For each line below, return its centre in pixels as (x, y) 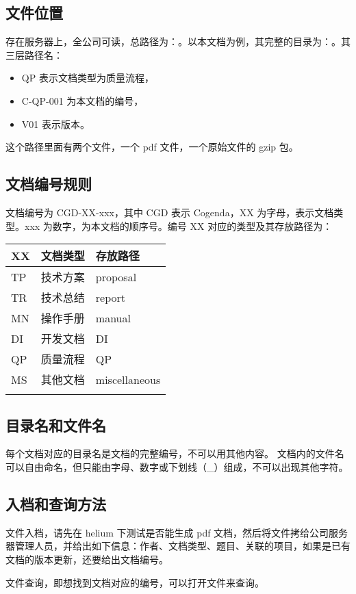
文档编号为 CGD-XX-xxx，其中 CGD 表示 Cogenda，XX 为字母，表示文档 (170, 212)
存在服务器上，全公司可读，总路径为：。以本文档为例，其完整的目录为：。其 (178, 41)
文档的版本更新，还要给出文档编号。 (87, 559)
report (111, 297)
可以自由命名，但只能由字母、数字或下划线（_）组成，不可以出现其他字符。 (177, 466)
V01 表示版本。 (55, 124)
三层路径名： (34, 54)
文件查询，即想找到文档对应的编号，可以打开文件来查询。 (135, 582)
